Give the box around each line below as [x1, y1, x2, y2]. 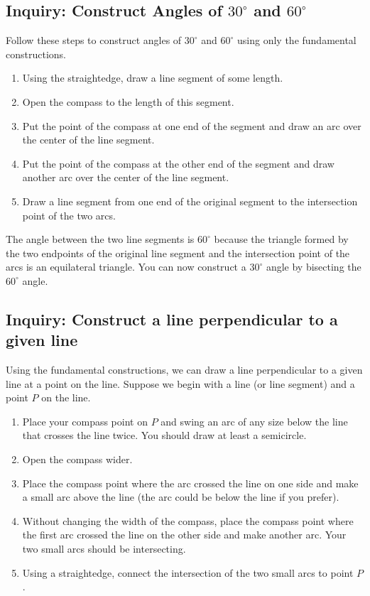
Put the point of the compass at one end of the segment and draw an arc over [22, 118, 361, 133]
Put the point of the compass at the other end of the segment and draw [22, 156, 334, 170]
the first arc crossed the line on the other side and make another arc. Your [22, 527, 347, 542]
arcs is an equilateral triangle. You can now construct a [6, 259, 246, 274]
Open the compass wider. [22, 452, 133, 467]
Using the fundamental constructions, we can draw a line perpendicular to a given [6, 362, 363, 377]
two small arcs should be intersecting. [22, 541, 186, 556]
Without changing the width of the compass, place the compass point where [22, 513, 354, 528]
